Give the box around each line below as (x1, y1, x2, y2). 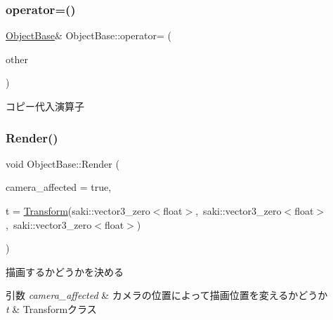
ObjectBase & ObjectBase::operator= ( (6, 28, 171, 43)
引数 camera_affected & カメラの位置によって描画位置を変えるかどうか (6, 288, 328, 302)
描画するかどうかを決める (6, 264, 124, 279)
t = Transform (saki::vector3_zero (6, 204, 150, 218)
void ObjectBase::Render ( (6, 156, 119, 171)
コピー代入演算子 (6, 99, 84, 113)
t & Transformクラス (6, 301, 97, 316)
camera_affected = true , (6, 180, 112, 194)
